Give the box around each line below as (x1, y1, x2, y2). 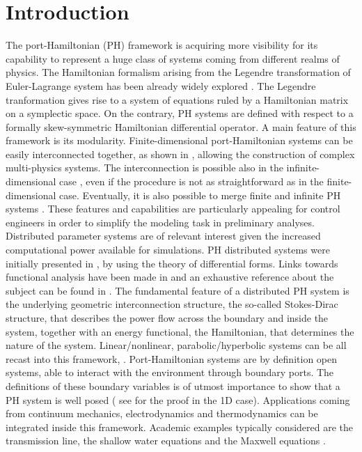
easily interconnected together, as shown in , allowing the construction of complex (6, 146, 355, 161)
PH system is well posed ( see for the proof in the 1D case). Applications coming (6, 392, 350, 407)
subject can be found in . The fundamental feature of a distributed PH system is (6, 283, 349, 297)
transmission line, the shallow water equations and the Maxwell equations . (6, 433, 326, 448)
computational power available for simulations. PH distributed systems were (6, 242, 330, 257)
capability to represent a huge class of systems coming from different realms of (6, 51, 340, 65)
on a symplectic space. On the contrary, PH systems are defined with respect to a (6, 106, 354, 120)
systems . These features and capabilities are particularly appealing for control (6, 201, 340, 216)
